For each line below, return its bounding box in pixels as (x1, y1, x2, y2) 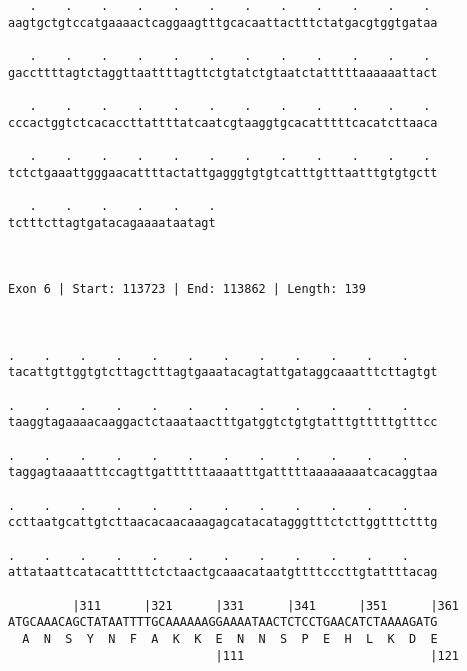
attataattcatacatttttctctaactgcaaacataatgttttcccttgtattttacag (8, 565, 438, 580)
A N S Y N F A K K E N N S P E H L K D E (22, 631, 438, 646)
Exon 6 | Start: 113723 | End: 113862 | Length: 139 (8, 282, 366, 297)
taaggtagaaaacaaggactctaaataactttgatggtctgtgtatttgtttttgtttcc (8, 415, 438, 430)
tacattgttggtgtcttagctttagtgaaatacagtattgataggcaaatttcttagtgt (8, 365, 438, 380)
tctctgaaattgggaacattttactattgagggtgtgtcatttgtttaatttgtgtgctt (8, 165, 438, 180)
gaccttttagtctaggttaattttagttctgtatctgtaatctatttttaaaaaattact (8, 65, 438, 80)
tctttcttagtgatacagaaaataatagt (8, 215, 216, 230)
